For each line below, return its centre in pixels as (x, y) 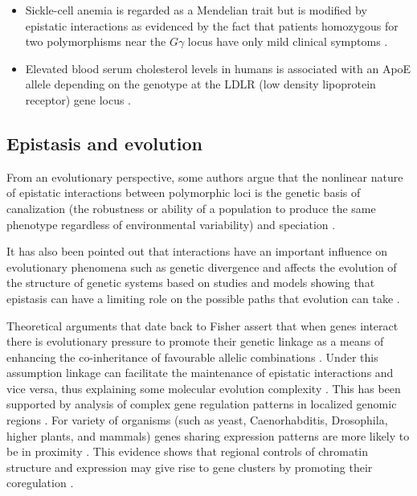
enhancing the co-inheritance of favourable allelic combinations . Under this (192, 357)
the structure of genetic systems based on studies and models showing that (191, 283)
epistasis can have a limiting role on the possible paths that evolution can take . (203, 298)
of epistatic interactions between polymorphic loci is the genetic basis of (184, 193)
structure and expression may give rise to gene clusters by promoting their (190, 467)
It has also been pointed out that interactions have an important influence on (197, 251)
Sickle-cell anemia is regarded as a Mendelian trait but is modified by (196, 10)
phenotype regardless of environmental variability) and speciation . (171, 224)
